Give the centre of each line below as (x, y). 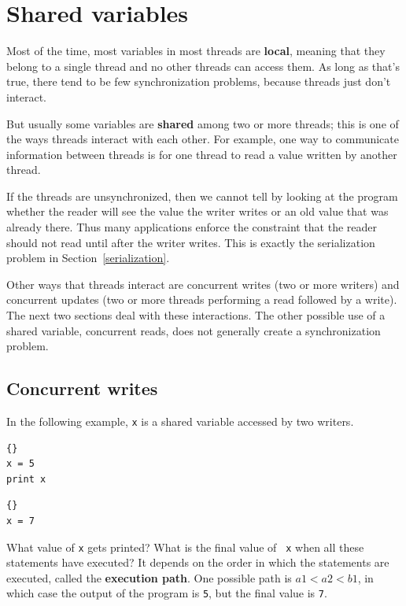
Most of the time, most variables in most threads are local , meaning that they (196, 51)
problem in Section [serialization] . (88, 258)
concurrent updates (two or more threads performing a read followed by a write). (202, 299)
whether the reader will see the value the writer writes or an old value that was (197, 211)
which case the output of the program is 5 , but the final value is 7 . (167, 593)
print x (26, 479)
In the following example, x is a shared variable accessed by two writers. (180, 421)
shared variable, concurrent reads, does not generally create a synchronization (194, 330)
